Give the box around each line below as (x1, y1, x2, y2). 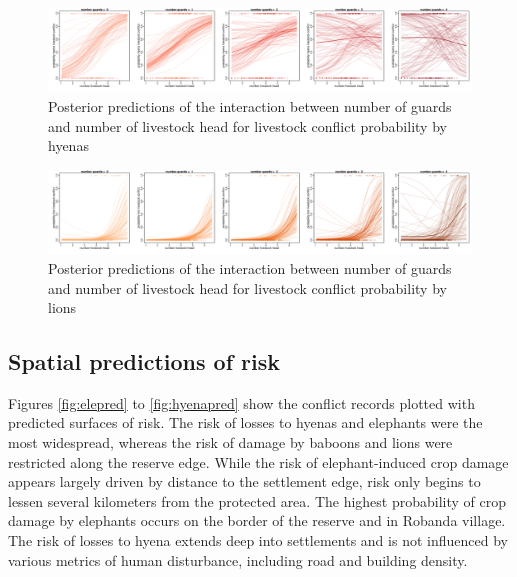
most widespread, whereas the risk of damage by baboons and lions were (8, 432, 453, 453)
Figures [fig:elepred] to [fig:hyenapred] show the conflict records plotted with (8, 392, 475, 413)
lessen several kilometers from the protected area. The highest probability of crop (8, 490, 507, 511)
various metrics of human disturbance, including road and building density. (8, 549, 468, 570)
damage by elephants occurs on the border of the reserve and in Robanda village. (8, 510, 506, 531)
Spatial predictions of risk (8, 346, 281, 377)
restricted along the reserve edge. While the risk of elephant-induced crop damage (8, 451, 509, 472)
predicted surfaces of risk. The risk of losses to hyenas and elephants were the (8, 412, 483, 433)
